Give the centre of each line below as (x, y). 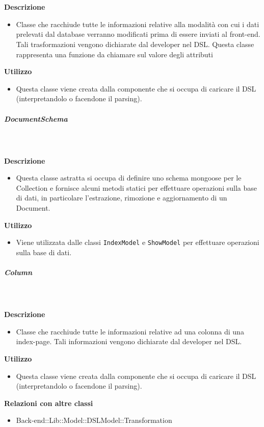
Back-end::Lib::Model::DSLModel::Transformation (94, 420)
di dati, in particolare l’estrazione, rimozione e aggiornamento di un (122, 198)
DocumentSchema (36, 118)
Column (18, 272)
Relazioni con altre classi (49, 403)
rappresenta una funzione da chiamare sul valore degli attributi (114, 54)
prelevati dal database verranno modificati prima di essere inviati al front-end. (138, 34)
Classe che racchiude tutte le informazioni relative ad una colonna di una (130, 331)
